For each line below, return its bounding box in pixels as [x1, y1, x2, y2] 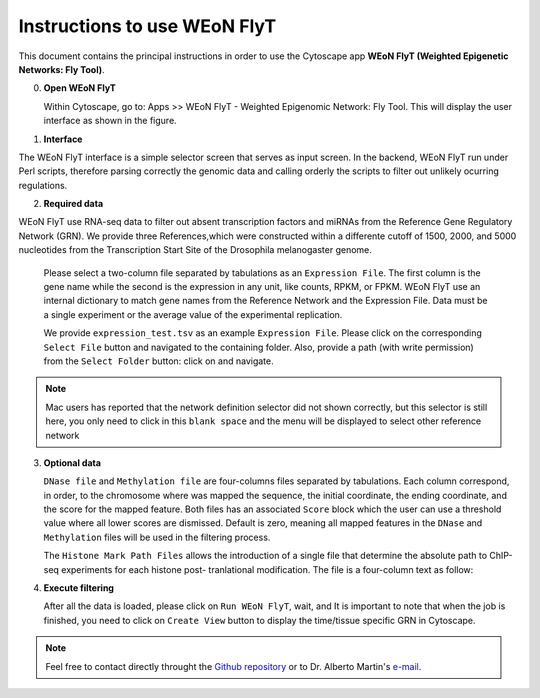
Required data [43, 198, 104, 210]
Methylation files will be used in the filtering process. [43, 531, 271, 543]
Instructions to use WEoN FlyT [18, 15, 277, 37]
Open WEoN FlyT [43, 82, 117, 94]
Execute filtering [43, 582, 115, 594]
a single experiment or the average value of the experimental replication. [43, 308, 343, 320]
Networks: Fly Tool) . [18, 63, 105, 75]
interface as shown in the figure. [43, 115, 177, 127]
